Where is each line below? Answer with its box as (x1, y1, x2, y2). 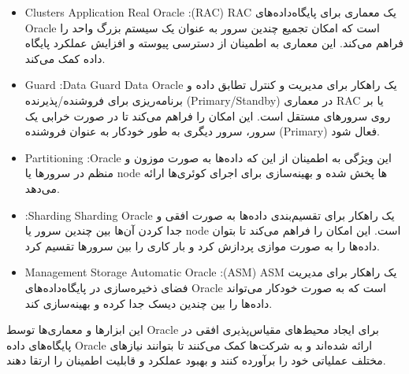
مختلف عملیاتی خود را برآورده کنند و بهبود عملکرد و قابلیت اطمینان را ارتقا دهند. (6, 352, 386, 368)
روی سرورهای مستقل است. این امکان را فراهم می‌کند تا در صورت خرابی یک (24, 107, 391, 124)
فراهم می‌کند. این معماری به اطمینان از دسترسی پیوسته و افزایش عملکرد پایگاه (24, 35, 403, 51)
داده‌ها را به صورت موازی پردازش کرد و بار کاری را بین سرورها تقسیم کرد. (24, 237, 381, 254)
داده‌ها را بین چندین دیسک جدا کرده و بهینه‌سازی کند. (24, 294, 273, 311)
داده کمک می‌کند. (24, 50, 106, 66)
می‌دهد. (24, 180, 60, 196)
